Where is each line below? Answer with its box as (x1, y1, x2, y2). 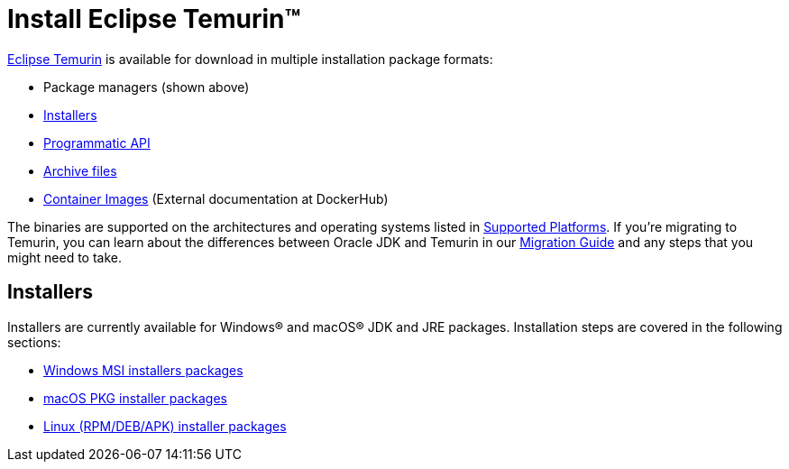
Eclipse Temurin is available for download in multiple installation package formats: (7, 51, 493, 67)
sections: (7, 334, 61, 350)
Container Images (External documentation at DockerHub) (43, 190, 389, 207)
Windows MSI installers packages (43, 362, 243, 378)
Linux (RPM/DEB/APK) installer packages (43, 418, 287, 434)
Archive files (43, 162, 117, 179)
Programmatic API (43, 134, 151, 151)
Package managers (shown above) (43, 78, 250, 95)
